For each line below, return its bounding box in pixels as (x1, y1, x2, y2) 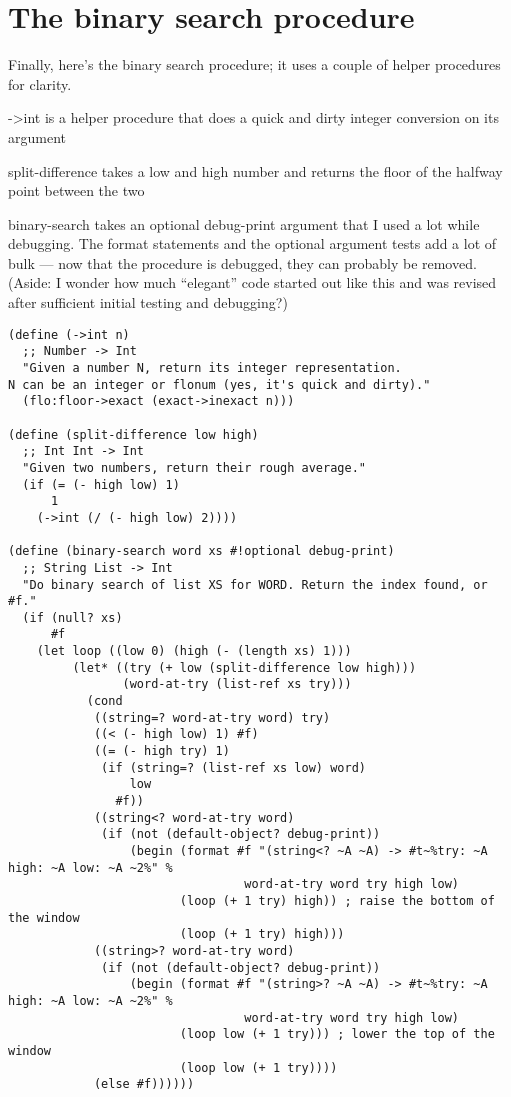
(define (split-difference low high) (8, 427, 259, 442)
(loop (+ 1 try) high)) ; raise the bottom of (179, 893, 495, 908)
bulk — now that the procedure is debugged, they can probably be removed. (8, 252, 477, 273)
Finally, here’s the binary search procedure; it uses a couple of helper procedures (8, 54, 501, 75)
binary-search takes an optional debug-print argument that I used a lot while (8, 213, 480, 234)
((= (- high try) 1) (93, 744, 230, 759)
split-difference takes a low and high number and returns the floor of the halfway (8, 160, 503, 181)
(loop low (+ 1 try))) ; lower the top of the (179, 1027, 495, 1042)
